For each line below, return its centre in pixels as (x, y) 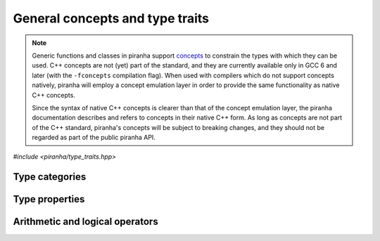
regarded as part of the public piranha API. (94, 138)
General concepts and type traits (111, 18)
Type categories (50, 177)
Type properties (49, 199)
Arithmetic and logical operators (85, 222)
